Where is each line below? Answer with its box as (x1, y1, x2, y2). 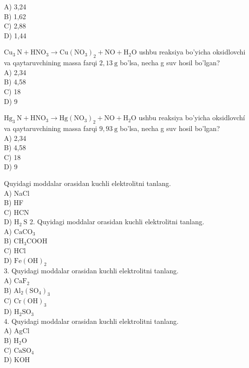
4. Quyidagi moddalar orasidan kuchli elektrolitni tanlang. (4, 315, 179, 326)
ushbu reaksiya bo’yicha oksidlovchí (138, 112, 245, 123)
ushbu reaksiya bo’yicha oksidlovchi (139, 47, 246, 57)
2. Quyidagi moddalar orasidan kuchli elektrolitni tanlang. (29, 216, 204, 227)
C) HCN (4, 207, 29, 217)
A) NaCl (4, 187, 30, 198)
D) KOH (4, 354, 30, 365)
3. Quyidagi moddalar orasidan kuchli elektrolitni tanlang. (4, 265, 179, 276)
